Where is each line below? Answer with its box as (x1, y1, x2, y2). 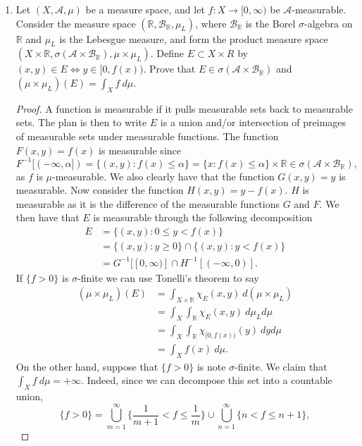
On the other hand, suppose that (15, 359, 158, 373)
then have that (15, 210, 80, 225)
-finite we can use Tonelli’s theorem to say (77, 270, 259, 285)
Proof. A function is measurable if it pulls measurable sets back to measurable (15, 101, 353, 116)
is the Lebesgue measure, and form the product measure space (59, 31, 328, 46)
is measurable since (99, 142, 181, 157)
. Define (150, 46, 184, 61)
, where (195, 16, 227, 30)
